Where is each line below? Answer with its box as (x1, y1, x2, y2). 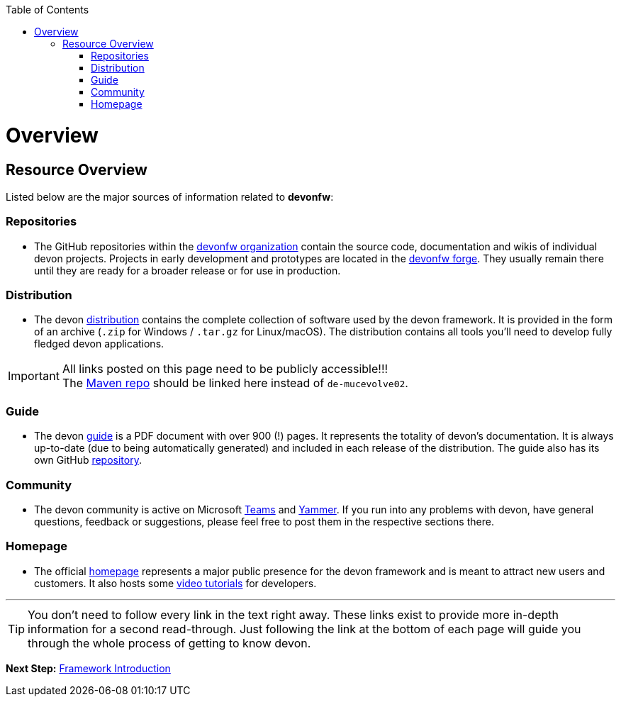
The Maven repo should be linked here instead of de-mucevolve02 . (62, 376, 408, 391)
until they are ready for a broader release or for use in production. (34, 264, 341, 277)
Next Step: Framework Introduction (6, 662, 171, 674)
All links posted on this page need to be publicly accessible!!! (62, 362, 388, 377)
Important (8, 369, 60, 384)
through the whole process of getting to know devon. (28, 635, 311, 650)
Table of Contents (6, 4, 89, 16)
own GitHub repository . (34, 454, 142, 467)
